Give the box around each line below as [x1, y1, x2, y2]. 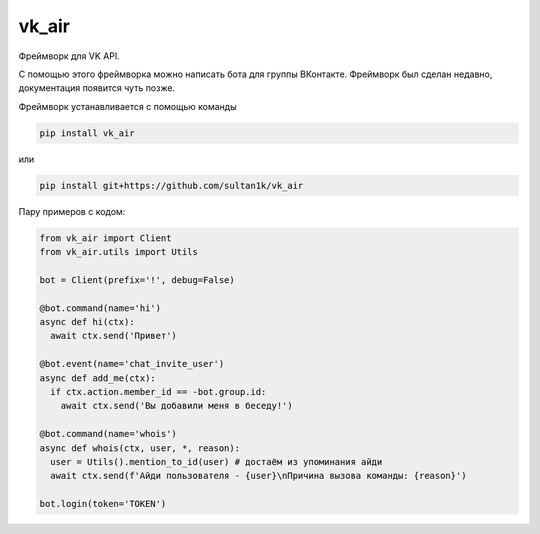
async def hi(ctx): [39, 316, 135, 327]
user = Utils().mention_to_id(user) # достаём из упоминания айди [50, 456, 383, 467]
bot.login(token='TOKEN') [39, 498, 167, 510]
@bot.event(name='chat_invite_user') [39, 358, 225, 370]
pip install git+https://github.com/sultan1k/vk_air [39, 180, 304, 191]
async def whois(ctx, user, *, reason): [39, 442, 240, 454]
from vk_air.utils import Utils [39, 246, 199, 258]
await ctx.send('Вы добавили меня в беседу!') [60, 400, 294, 412]
